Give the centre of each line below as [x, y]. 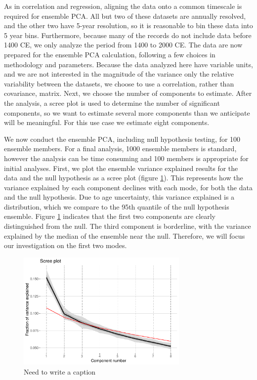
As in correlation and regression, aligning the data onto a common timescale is [123, 6]
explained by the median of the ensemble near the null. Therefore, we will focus [125, 235]
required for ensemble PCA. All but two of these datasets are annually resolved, [125, 16]
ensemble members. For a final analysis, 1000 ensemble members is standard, [120, 148]
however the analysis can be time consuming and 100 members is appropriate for [126, 158]
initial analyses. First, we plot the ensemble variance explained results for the [121, 168]
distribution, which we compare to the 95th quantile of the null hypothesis [117, 206]
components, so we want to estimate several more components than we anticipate [127, 112]
